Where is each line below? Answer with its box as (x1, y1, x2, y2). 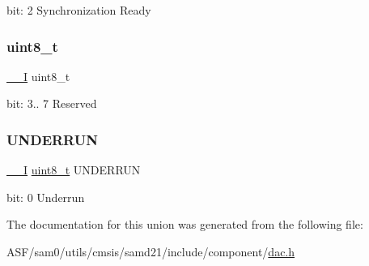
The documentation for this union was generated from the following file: (6, 216, 363, 233)
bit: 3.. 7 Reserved (6, 95, 97, 112)
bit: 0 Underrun (6, 188, 85, 205)
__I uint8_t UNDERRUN (6, 161, 141, 178)
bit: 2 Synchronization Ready (6, 2, 151, 18)
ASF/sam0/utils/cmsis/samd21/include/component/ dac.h (6, 243, 295, 260)
